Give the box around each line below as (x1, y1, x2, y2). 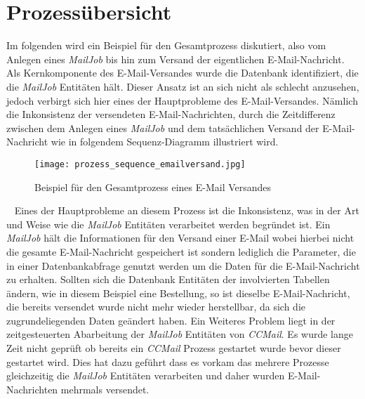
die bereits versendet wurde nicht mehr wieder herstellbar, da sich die (6, 299, 306, 314)
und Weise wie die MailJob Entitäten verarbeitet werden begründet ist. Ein (6, 216, 331, 231)
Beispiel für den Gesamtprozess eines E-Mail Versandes (34, 179, 272, 194)
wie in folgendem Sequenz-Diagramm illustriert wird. (51, 134, 279, 149)
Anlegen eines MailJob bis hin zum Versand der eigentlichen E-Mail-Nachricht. (6, 51, 345, 66)
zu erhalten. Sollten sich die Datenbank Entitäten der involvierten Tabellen (6, 272, 330, 287)
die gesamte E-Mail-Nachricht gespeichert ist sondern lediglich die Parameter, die (6, 244, 356, 259)
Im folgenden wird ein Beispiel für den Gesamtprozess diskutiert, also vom (6, 38, 326, 53)
